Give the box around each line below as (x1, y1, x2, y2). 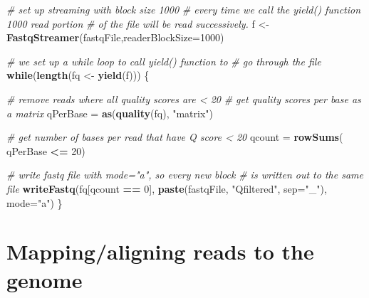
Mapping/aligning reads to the (6, 237, 314, 266)
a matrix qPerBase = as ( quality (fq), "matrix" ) (6, 105, 213, 120)
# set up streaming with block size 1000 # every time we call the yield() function (6, 2, 361, 16)
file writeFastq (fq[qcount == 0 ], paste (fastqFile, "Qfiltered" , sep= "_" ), (6, 181, 327, 196)
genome (6, 265, 83, 294)
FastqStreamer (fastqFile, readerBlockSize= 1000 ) (6, 30, 224, 45)
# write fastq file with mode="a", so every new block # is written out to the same (6, 167, 363, 182)
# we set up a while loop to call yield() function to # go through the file (6, 53, 321, 68)
